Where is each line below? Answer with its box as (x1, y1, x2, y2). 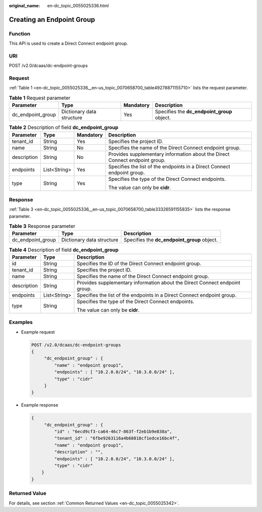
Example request (21, 329, 55, 335)
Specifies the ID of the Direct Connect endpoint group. (77, 260, 201, 267)
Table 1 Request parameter (9, 95, 70, 102)
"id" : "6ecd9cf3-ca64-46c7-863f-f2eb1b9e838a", (54, 429, 172, 435)
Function (9, 30, 31, 37)
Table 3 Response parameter (9, 223, 76, 230)
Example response (21, 402, 58, 408)
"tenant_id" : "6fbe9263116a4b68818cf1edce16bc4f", (54, 436, 180, 441)
